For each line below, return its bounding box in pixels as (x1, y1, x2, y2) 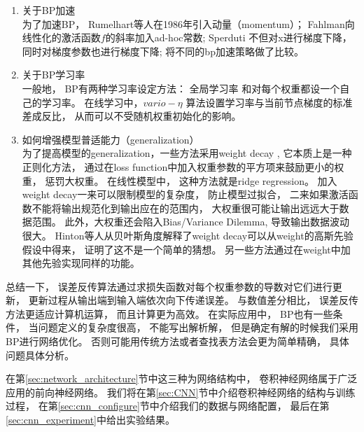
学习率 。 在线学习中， (41, 95, 143, 109)
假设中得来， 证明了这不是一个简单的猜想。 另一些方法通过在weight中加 (22, 242, 351, 256)
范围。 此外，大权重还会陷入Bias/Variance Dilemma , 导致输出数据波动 (31, 214, 349, 229)
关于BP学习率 (22, 67, 85, 82)
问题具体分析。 (6, 347, 74, 362)
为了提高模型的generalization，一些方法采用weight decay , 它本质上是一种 (22, 146, 352, 160)
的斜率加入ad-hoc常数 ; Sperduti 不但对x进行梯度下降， (105, 30, 352, 45)
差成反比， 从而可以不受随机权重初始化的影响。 (22, 109, 241, 123)
